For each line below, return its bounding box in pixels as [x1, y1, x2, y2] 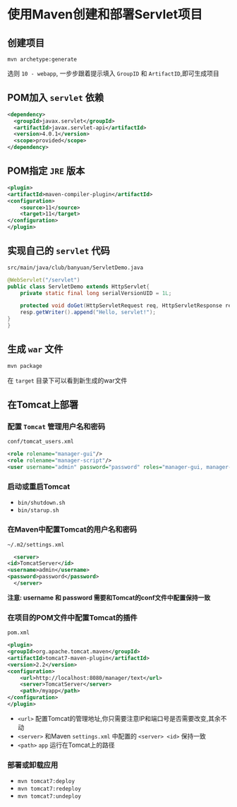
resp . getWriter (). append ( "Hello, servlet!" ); [20, 309, 157, 316]
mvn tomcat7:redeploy [17, 785, 81, 793]
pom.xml [7, 629, 30, 636]
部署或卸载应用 [7, 760, 59, 770]
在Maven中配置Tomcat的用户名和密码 [7, 525, 138, 534]
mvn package [7, 362, 42, 369]
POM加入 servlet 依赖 [7, 92, 104, 104]
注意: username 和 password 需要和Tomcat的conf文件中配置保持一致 [7, 593, 211, 602]
